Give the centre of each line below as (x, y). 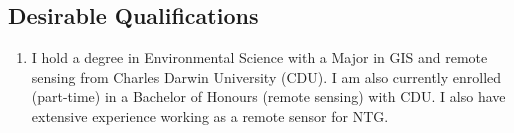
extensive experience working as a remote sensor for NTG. (210, 115)
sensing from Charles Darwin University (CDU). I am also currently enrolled (266, 76)
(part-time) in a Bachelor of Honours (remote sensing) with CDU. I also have (268, 96)
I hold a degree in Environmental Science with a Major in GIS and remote (259, 57)
